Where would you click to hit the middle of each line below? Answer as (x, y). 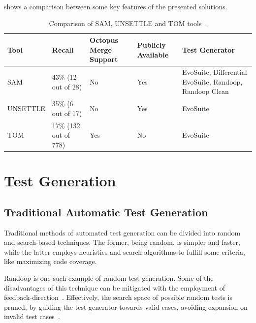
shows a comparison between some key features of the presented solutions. (116, 6)
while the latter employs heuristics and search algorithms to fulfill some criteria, (125, 251)
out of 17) (67, 113)
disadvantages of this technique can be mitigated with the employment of (114, 287)
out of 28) (67, 86)
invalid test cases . (32, 316)
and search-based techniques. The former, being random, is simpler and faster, (122, 242)
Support (104, 59)
